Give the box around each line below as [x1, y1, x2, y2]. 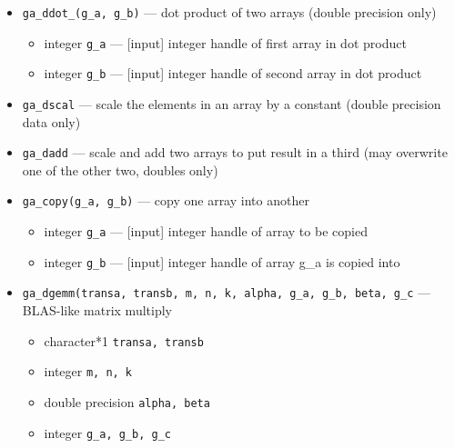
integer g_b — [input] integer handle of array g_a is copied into [44, 252, 400, 271]
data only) [22, 112, 81, 131]
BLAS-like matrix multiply [22, 301, 172, 320]
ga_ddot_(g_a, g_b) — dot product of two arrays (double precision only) [22, 3, 437, 21]
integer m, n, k [44, 362, 133, 381]
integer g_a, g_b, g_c [44, 423, 171, 442]
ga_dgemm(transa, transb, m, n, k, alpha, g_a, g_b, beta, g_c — [22, 283, 430, 302]
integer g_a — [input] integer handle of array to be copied [44, 222, 368, 241]
